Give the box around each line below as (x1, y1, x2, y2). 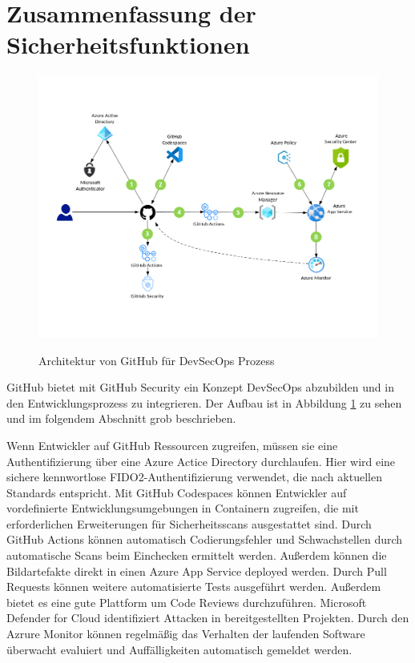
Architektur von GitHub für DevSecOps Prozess (38, 352, 275, 368)
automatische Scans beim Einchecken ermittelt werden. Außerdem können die (6, 547, 387, 564)
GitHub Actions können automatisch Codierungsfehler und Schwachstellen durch (6, 531, 403, 548)
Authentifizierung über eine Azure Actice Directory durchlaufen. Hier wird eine (6, 452, 396, 469)
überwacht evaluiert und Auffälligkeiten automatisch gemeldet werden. (6, 641, 353, 657)
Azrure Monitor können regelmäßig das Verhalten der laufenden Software (6, 625, 365, 642)
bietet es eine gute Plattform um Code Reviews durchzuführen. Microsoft (6, 593, 367, 610)
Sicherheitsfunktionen (6, 28, 250, 61)
